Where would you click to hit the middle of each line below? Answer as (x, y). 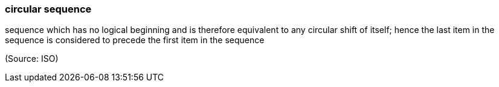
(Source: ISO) (32, 59)
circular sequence (48, 9)
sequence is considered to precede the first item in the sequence (135, 40)
